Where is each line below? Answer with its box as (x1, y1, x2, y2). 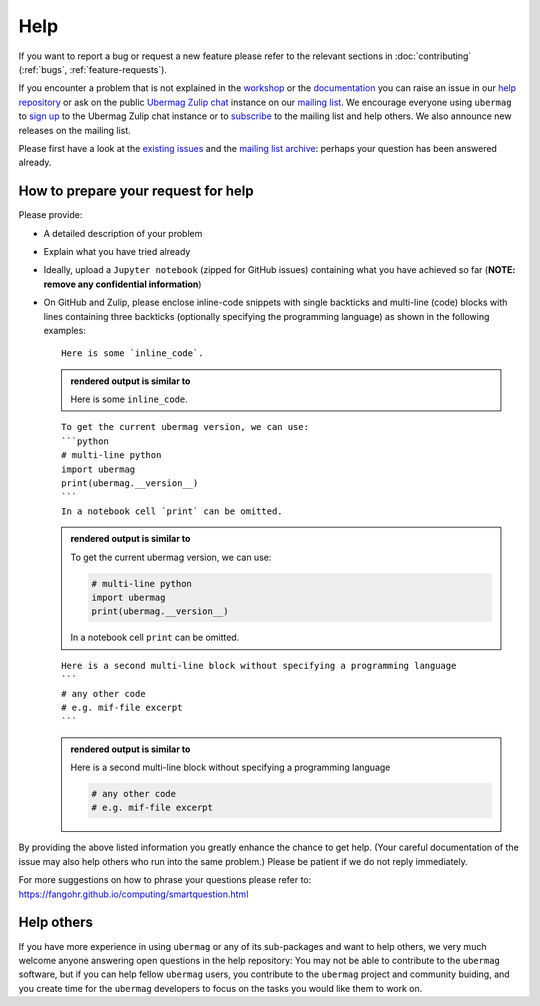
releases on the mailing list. (18, 124, 132, 136)
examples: (43, 324, 87, 336)
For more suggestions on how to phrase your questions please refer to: (18, 874, 312, 886)
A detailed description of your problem (43, 227, 203, 239)
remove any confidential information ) (43, 278, 202, 290)
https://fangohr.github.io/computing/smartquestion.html (18, 888, 249, 900)
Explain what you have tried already (43, 245, 191, 257)
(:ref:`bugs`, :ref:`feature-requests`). (18, 63, 167, 75)
